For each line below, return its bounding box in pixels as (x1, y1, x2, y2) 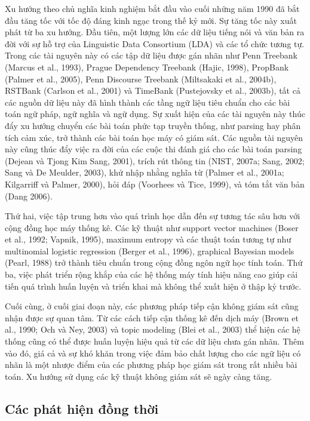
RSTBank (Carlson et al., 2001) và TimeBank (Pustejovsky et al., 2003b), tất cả (5, 84, 300, 97)
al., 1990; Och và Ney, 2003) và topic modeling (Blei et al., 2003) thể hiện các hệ (5, 323, 300, 336)
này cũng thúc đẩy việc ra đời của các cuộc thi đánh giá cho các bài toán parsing (5, 143, 302, 155)
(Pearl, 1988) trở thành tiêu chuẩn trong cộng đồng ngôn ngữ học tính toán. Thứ (5, 256, 303, 269)
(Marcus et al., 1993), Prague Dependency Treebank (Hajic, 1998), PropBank (5, 60, 289, 73)
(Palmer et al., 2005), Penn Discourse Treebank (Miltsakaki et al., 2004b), (5, 72, 277, 85)
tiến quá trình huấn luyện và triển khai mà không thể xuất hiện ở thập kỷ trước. (5, 279, 302, 292)
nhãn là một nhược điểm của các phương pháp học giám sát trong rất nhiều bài (5, 358, 297, 371)
